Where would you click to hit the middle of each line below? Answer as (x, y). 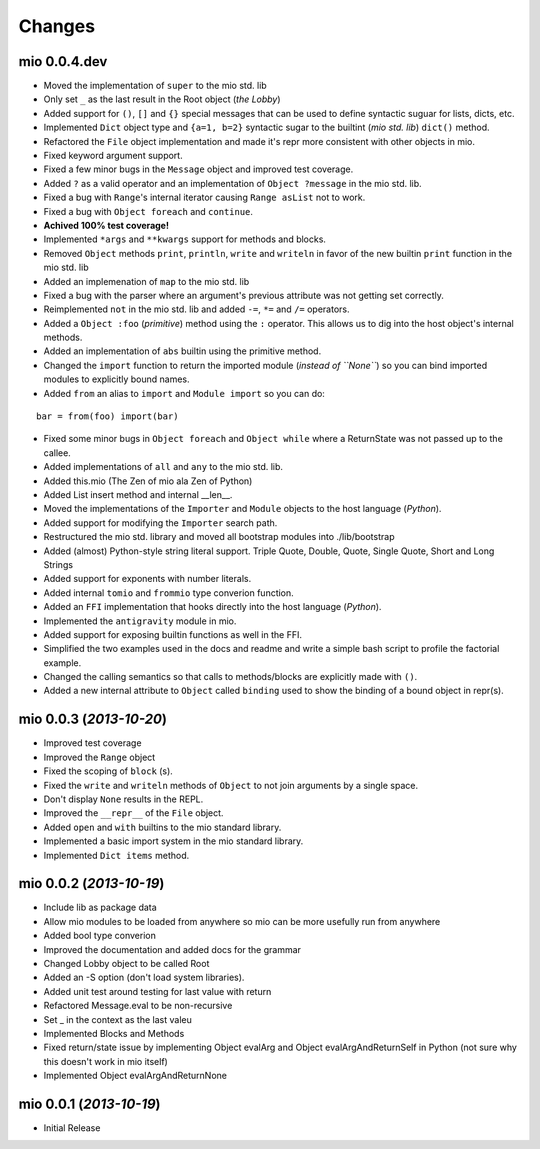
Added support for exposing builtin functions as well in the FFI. (172, 634)
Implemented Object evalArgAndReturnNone (135, 1076)
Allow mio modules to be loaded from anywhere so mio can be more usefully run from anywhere (242, 921)
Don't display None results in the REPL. (123, 799)
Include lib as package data (100, 907)
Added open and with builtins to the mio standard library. (162, 827)
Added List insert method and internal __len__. (138, 494)
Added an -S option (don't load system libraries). (144, 977)
